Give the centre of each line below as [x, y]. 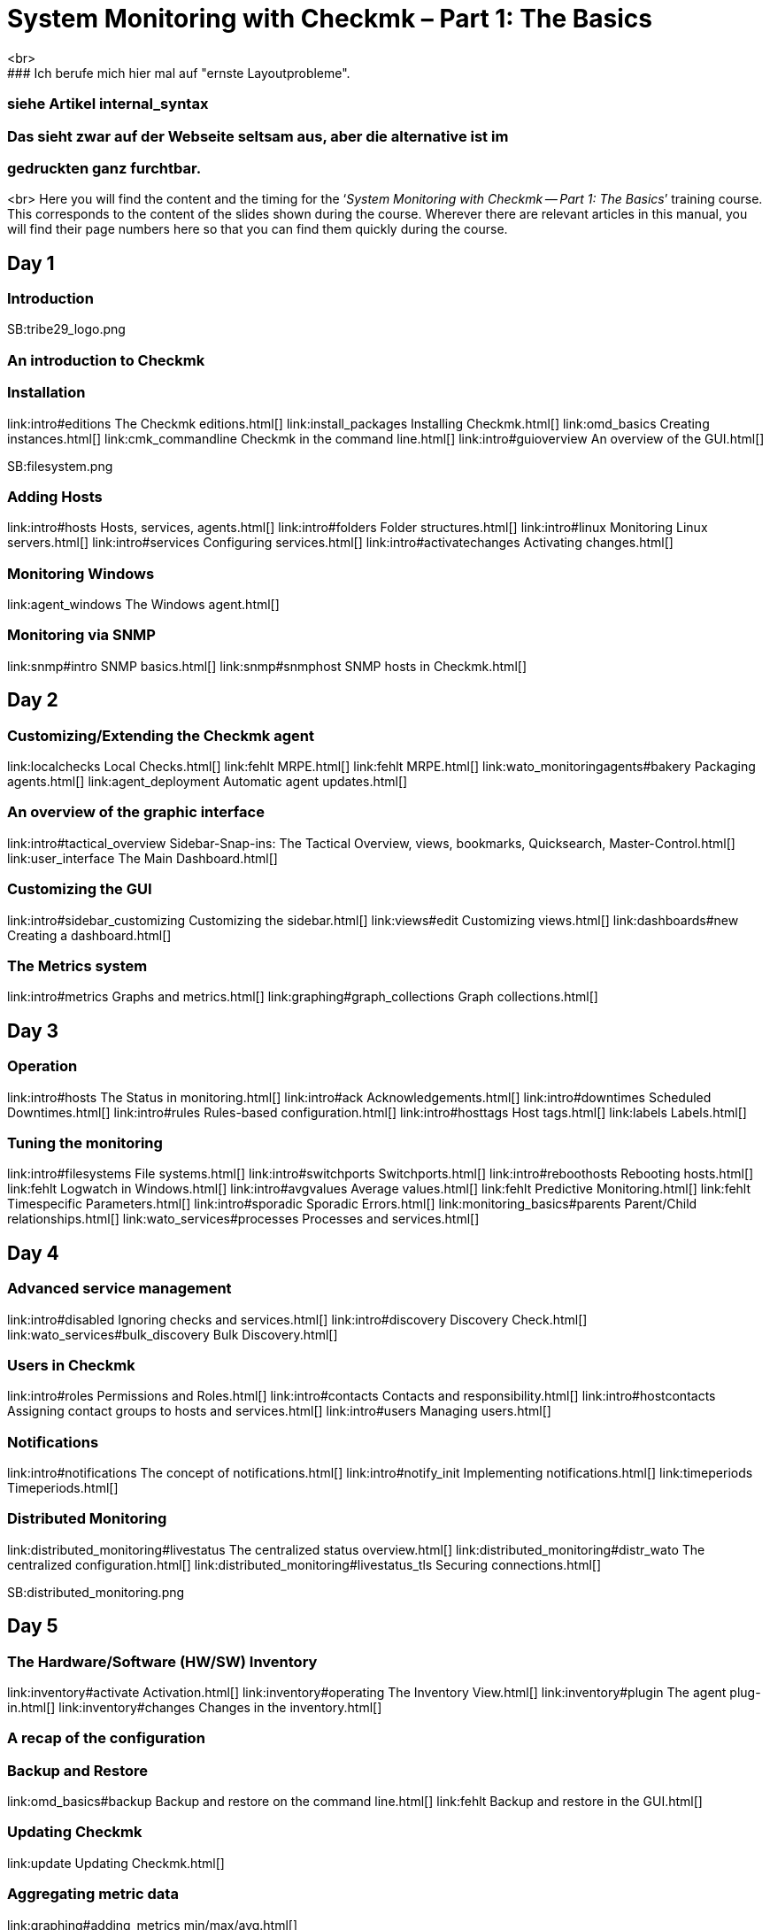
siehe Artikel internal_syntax [108, 104]
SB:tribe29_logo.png [66, 329]
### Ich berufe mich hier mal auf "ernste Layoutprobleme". [179, 73]
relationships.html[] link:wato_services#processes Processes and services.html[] [243, 1219]
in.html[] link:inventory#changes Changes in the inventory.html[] [195, 1707]
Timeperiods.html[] [63, 1488]
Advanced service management [119, 1289]
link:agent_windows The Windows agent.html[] [143, 605]
